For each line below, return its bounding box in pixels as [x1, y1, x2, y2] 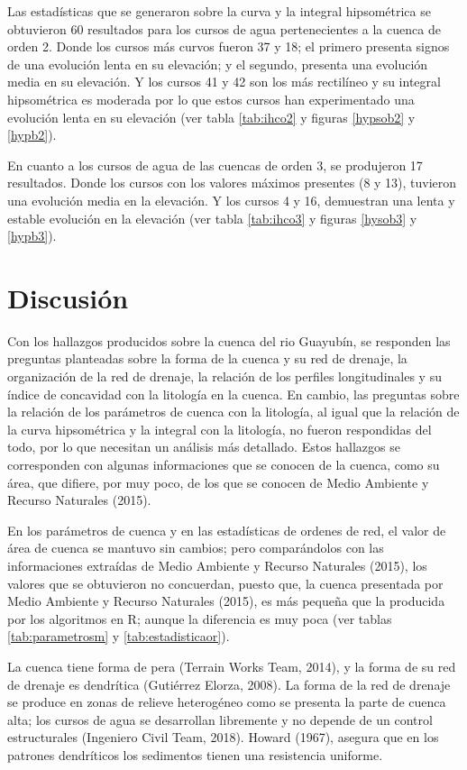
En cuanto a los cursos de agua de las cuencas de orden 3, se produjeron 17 [7, 155, 423, 174]
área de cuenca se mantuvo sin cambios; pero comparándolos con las [7, 538, 384, 557]
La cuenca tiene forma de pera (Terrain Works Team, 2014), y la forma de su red [7, 656, 456, 675]
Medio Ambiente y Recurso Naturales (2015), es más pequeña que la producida [7, 591, 445, 610]
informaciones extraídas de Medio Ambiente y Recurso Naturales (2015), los [7, 555, 427, 574]
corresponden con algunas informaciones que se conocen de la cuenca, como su [7, 455, 440, 473]
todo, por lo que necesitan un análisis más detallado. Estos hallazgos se [7, 437, 401, 456]
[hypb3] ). [7, 226, 57, 245]
